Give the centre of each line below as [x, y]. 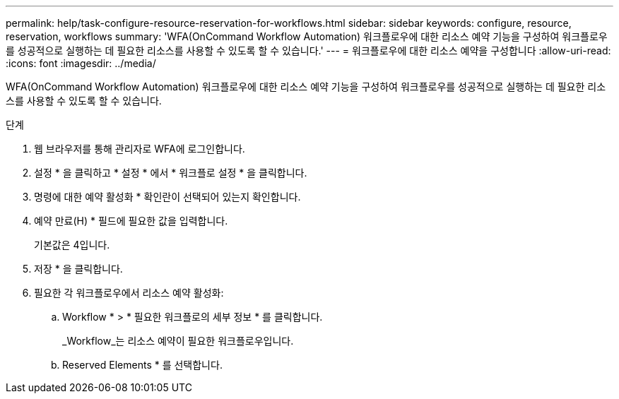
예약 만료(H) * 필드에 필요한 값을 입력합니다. [131, 221]
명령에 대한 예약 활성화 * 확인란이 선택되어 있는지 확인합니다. [167, 197]
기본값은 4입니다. [72, 245]
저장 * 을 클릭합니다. [78, 269]
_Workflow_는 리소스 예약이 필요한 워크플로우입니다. [178, 341]
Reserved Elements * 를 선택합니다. [142, 365]
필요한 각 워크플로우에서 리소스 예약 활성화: [129, 293]
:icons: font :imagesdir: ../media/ [81, 63]
